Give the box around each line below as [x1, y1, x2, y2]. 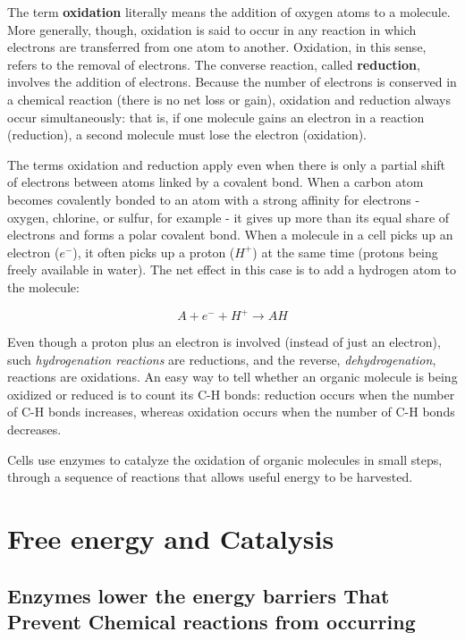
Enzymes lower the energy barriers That [7, 581, 390, 609]
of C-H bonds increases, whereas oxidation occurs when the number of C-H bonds [7, 402, 455, 421]
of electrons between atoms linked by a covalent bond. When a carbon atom [7, 173, 424, 191]
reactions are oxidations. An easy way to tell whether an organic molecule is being [7, 367, 458, 386]
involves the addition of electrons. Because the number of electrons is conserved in [7, 72, 457, 91]
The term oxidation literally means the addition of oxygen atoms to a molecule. [7, 3, 451, 21]
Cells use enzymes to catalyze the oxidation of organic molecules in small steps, [7, 450, 443, 468]
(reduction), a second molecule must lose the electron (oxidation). [7, 125, 368, 144]
